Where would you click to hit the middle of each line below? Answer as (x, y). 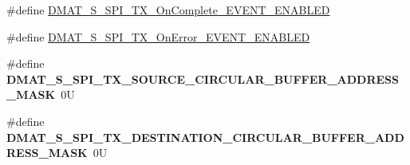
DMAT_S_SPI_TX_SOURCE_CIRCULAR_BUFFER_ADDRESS (203, 79)
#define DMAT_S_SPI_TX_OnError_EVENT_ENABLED (158, 36)
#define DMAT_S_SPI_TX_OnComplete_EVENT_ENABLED (168, 10)
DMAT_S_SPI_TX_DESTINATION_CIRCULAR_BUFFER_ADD (205, 137)
